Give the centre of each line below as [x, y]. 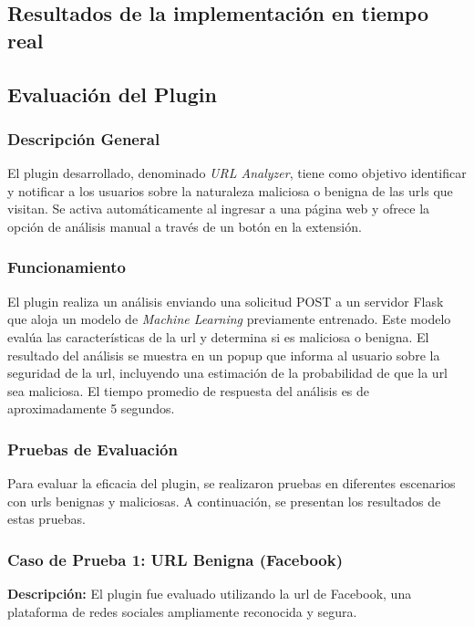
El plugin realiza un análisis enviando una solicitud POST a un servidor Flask [226, 301]
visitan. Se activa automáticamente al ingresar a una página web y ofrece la [219, 209]
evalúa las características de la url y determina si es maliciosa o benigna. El [218, 336]
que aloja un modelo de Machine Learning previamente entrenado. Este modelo [229, 319]
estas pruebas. [46, 519]
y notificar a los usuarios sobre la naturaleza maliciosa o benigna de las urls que [230, 190]
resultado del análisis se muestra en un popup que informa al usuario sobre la [224, 355]
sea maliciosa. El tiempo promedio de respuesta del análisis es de [189, 390]
